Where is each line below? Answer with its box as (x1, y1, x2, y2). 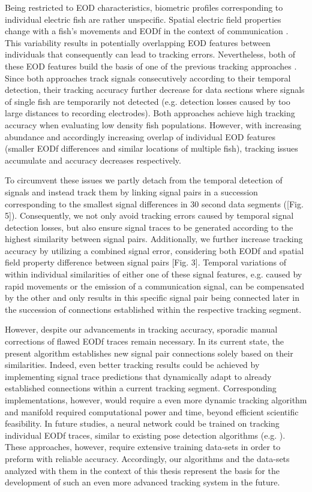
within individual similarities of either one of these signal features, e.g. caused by (5, 268, 302, 280)
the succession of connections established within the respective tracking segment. (5, 303, 302, 315)
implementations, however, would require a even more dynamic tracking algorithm (5, 394, 307, 406)
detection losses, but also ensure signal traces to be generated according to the (5, 221, 293, 233)
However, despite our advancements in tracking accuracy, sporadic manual (5, 323, 278, 336)
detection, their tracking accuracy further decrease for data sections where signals (5, 83, 305, 96)
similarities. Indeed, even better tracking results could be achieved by (5, 358, 260, 371)
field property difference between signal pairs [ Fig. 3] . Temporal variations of (5, 256, 286, 268)
